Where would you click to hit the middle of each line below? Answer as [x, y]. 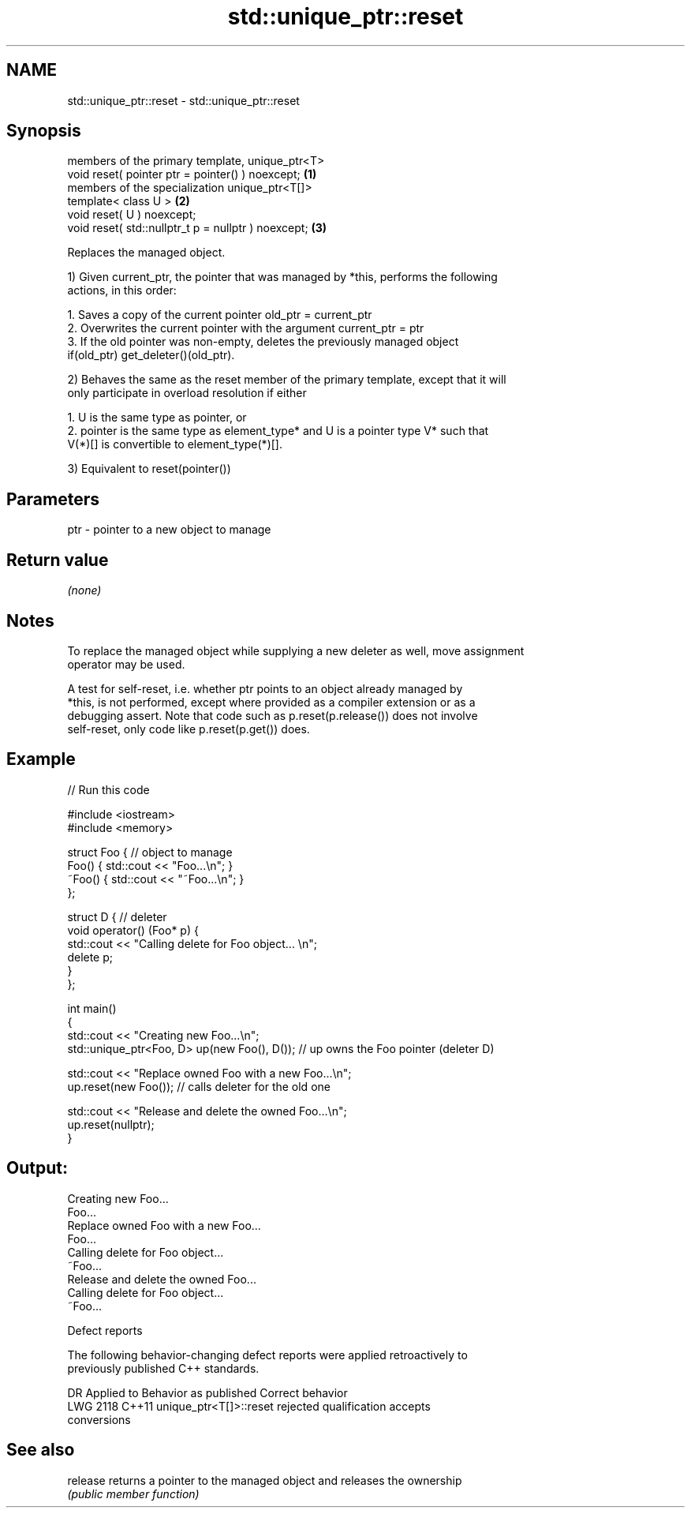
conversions [99, 1419]
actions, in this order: [122, 290]
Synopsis [44, 131]
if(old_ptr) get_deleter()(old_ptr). [151, 355]
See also [41, 1450]
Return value [58, 560]
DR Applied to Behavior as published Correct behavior [207, 1392]
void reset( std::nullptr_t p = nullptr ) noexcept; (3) [197, 228]
